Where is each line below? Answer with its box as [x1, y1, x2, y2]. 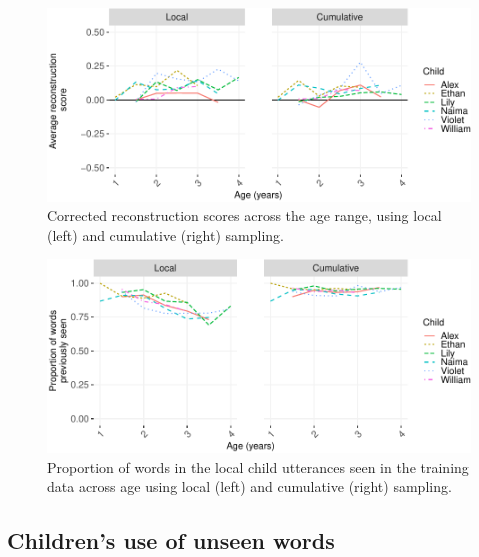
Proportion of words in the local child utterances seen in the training [47, 456, 469, 477]
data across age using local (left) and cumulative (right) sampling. [47, 476, 452, 497]
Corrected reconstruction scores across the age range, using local [47, 205, 442, 226]
